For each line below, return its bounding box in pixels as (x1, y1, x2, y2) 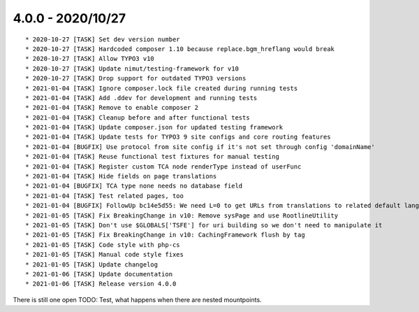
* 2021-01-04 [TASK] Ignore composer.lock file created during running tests (25, 84, 298, 92)
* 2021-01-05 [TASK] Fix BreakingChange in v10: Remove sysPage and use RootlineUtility (25, 211, 339, 220)
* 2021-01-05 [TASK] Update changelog (25, 260, 159, 269)
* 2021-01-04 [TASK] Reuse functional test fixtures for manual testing (25, 153, 279, 161)
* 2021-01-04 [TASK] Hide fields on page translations (25, 172, 217, 180)
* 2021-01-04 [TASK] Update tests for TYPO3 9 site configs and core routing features (25, 133, 331, 141)
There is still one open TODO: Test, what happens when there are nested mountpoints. (13, 295, 262, 304)
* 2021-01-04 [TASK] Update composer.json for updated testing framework (25, 123, 284, 132)
